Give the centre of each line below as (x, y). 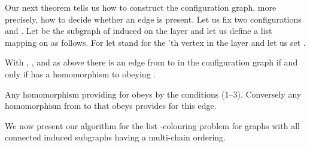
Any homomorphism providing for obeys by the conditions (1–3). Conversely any (153, 94)
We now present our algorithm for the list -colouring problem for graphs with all (152, 125)
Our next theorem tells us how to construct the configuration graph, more (141, 7)
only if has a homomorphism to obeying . (80, 73)
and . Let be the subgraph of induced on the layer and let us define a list (139, 31)
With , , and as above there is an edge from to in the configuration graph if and (151, 62)
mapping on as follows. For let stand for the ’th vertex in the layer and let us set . (155, 42)
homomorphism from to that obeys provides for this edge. (111, 106)
